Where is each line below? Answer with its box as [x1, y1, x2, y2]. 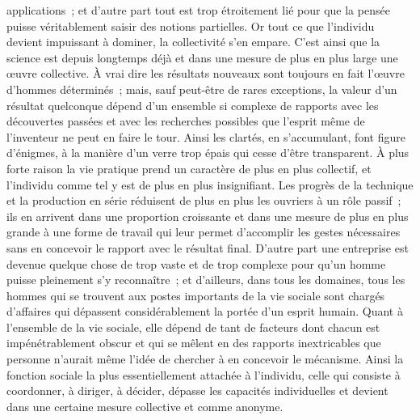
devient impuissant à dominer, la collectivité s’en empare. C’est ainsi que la [6, 33, 380, 50]
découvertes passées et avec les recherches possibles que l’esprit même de [6, 112, 365, 129]
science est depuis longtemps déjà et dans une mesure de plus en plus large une [6, 49, 398, 66]
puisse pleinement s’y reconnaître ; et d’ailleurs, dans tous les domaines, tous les [6, 271, 405, 288]
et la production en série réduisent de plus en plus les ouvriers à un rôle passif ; [6, 192, 401, 209]
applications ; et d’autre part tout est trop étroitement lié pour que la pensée [6, 2, 390, 18]
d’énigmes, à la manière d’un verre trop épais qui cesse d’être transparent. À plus [6, 144, 409, 161]
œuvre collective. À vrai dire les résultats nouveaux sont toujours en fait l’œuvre [6, 65, 405, 82]
